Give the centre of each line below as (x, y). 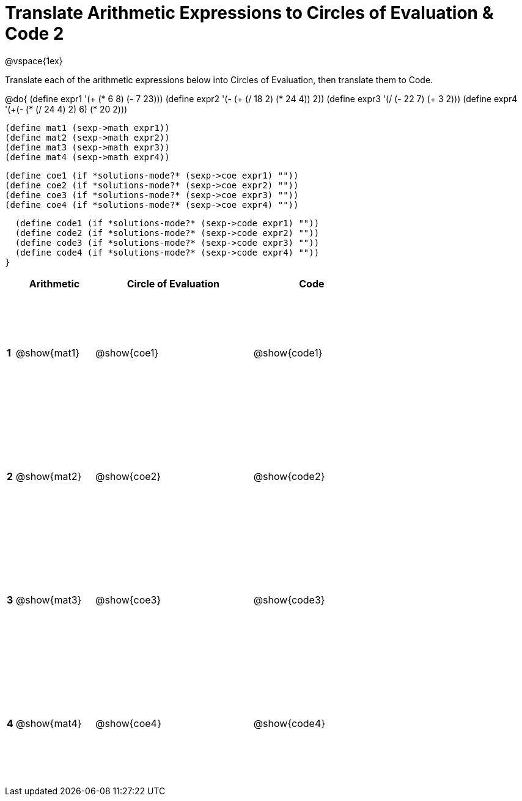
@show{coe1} (127, 353)
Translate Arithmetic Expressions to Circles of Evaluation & (249, 13)
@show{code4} (289, 723)
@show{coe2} (128, 476)
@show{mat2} (49, 476)
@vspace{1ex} (34, 61)
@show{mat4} (49, 723)
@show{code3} (289, 600)
